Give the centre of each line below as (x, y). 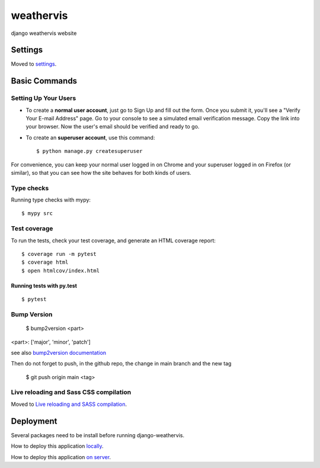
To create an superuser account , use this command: (90, 137)
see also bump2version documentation (59, 352)
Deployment (34, 421)
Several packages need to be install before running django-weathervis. (98, 435)
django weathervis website (44, 33)
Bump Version (32, 314)
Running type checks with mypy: (51, 200)
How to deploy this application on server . (61, 457)
